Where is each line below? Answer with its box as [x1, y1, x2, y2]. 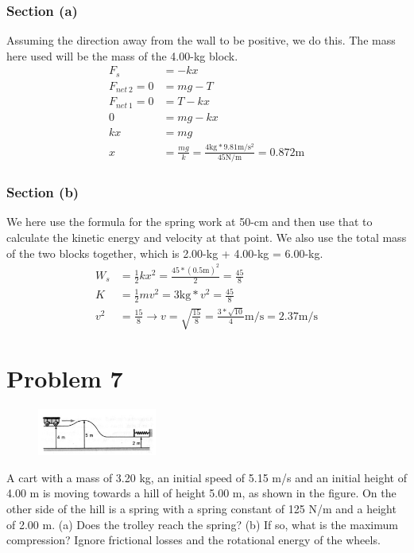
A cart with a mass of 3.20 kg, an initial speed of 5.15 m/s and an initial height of [6, 469, 407, 485]
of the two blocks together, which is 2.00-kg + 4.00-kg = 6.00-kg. [6, 244, 323, 261]
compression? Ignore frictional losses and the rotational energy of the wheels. [6, 532, 381, 548]
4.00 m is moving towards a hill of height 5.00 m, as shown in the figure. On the [6, 485, 397, 501]
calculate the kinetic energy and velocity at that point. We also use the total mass [6, 228, 407, 245]
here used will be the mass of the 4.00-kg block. [6, 47, 238, 64]
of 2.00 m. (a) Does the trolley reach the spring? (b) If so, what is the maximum [6, 516, 398, 532]
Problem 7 [6, 362, 123, 395]
